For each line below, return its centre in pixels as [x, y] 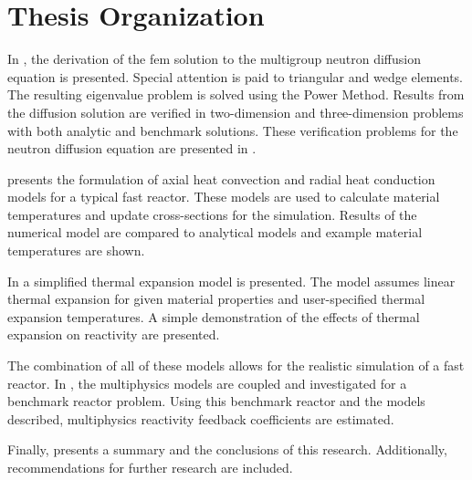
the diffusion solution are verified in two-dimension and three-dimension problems [236, 112]
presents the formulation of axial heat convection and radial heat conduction [221, 178]
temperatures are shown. [76, 250]
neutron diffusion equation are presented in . [132, 148]
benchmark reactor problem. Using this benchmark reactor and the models [216, 401]
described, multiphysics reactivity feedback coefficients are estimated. [201, 418]
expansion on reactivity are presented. [114, 334]
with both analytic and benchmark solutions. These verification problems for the [233, 130]
